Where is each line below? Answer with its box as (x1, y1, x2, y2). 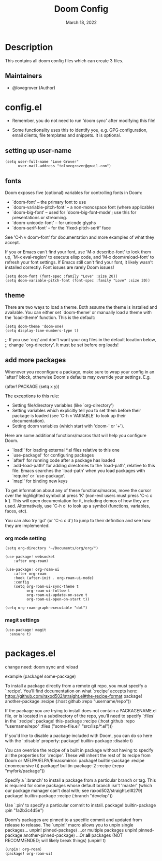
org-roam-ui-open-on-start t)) (26, 597, 90, 601)
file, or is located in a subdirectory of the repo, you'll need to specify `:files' (5, 713, 155, 719)
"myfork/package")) (5, 768, 45, 774)
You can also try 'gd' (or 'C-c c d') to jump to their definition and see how (5, 517, 151, 523)
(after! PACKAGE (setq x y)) (5, 383, 59, 389)
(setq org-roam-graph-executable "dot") (5, 605, 88, 610)
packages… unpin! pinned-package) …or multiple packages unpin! (5, 827, 138, 833)
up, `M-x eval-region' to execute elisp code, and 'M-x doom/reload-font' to (5, 254, 154, 260)
